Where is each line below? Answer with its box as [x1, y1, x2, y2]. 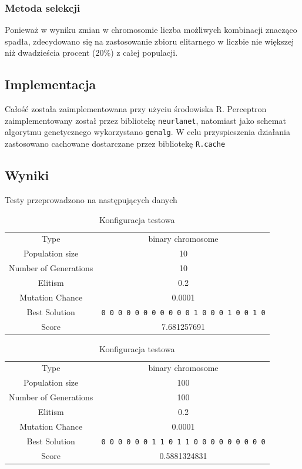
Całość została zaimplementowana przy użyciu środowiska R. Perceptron [5, 103, 267, 115]
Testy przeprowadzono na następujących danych [5, 193, 177, 205]
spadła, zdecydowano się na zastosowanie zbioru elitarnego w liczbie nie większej [5, 35, 294, 47]
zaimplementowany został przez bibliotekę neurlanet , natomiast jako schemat [5, 114, 286, 126]
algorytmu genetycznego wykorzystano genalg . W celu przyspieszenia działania [5, 126, 290, 138]
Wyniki [5, 166, 49, 184]
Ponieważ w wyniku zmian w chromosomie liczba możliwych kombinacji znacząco [5, 23, 297, 36]
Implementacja [5, 75, 96, 93]
